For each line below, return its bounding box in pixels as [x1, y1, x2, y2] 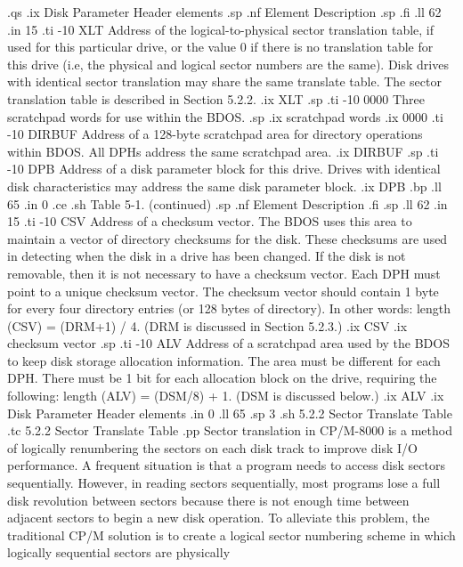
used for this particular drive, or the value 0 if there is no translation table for [7, 37, 434, 56]
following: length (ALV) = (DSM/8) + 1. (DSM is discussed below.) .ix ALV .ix [7, 386, 444, 405]
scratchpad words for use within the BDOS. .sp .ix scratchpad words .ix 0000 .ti [7, 107, 443, 126]
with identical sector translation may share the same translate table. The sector [7, 72, 442, 91]
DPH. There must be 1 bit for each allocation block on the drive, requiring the [7, 369, 437, 387]
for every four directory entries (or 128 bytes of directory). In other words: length [7, 299, 451, 318]
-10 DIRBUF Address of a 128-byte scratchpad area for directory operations [7, 125, 423, 143]
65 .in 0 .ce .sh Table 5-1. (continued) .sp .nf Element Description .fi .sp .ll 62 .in [7, 194, 448, 213]
